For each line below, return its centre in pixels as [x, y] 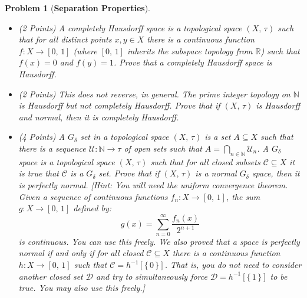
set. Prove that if [129, 173]
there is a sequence [52, 148]
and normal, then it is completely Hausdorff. [99, 117]
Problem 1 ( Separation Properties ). [77, 8]
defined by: [93, 208]
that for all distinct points [65, 39]
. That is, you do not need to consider [233, 265]
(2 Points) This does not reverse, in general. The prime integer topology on [154, 94]
